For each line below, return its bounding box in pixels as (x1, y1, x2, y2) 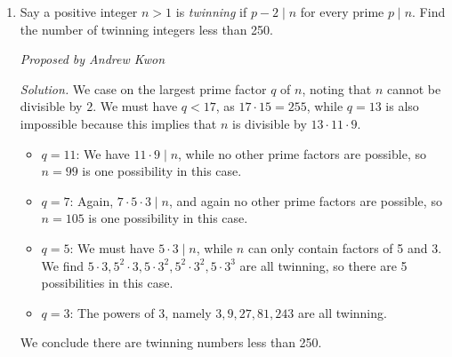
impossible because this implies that (20, 114, 217, 132)
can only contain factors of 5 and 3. (247, 238, 442, 257)
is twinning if (175, 3, 247, 20)
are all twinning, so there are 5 (239, 256, 408, 274)
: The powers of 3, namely (69, 303, 212, 321)
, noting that (302, 79, 372, 98)
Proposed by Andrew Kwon (20, 50, 165, 68)
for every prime (300, 3, 384, 20)
